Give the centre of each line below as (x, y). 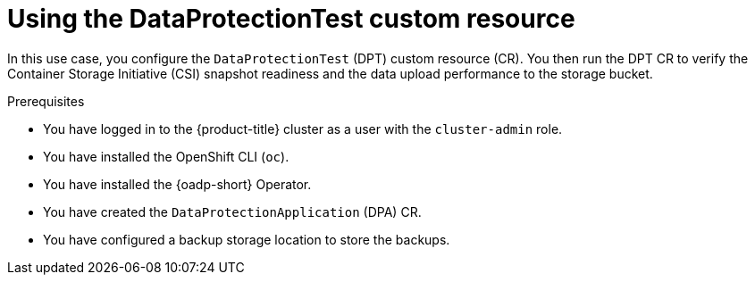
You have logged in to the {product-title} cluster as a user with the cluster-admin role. (303, 129)
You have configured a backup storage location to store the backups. (247, 239)
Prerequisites (46, 101)
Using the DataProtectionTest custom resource (291, 19)
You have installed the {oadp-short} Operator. (177, 184)
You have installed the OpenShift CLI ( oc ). (166, 156)
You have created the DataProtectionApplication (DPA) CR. (232, 211)
